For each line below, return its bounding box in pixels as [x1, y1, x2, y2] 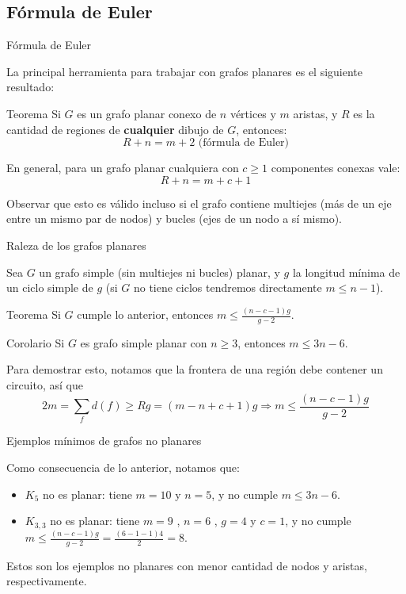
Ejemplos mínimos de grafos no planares [6, 432, 202, 449]
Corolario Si [6, 334, 65, 351]
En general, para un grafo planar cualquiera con [6, 159, 239, 176]
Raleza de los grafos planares [6, 236, 146, 253]
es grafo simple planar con [80, 334, 207, 351]
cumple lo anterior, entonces [77, 306, 214, 323]
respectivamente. [6, 573, 87, 589]
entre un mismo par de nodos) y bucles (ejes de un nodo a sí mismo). [6, 210, 343, 227]
